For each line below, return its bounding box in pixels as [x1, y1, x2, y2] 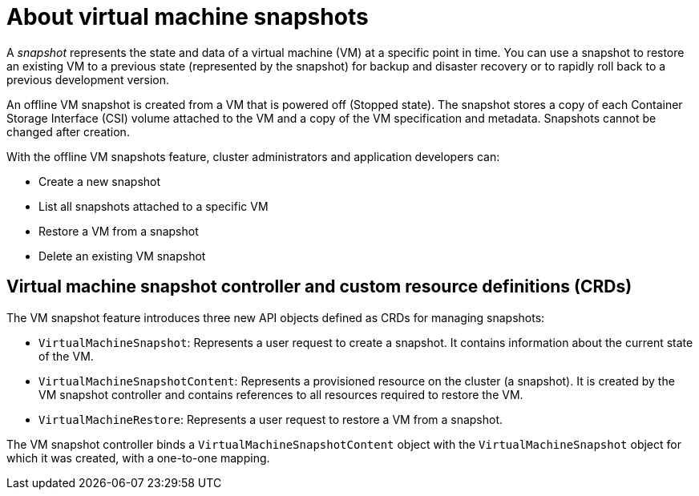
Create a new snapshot [38, 174, 161, 188]
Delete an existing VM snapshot [38, 248, 206, 263]
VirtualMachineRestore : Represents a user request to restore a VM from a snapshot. [38, 412, 503, 426]
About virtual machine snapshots [6, 3, 369, 30]
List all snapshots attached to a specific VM [38, 199, 269, 213]
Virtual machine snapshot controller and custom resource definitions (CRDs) [6, 276, 632, 297]
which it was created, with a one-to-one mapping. [6, 450, 270, 465]
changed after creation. [6, 124, 130, 139]
